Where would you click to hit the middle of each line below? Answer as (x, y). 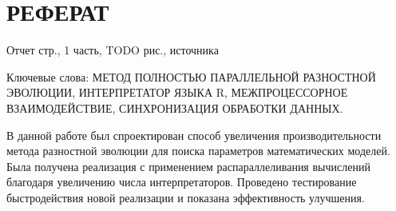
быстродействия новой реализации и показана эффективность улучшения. (186, 197)
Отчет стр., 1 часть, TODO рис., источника (113, 50)
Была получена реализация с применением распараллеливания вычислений (188, 166)
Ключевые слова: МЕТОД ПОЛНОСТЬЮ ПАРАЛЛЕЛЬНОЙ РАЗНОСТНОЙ (191, 76)
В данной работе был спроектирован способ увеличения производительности (194, 135)
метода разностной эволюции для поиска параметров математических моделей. (198, 151)
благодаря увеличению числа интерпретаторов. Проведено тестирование (182, 182)
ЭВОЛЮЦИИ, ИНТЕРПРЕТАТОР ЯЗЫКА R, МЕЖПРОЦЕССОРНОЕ (177, 92)
